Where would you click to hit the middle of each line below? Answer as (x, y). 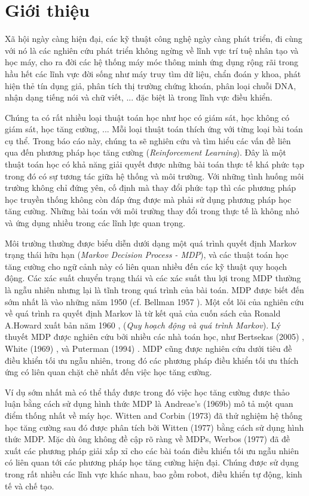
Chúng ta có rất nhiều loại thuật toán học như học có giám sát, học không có (147, 117)
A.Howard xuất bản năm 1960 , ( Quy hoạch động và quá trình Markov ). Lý (143, 325)
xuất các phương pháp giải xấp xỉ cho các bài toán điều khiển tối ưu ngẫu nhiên (152, 450)
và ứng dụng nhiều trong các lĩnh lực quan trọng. (95, 223)
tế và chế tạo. (30, 486)
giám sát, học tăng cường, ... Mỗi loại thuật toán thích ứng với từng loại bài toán (154, 129)
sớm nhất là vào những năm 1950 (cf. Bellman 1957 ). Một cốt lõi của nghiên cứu (154, 301)
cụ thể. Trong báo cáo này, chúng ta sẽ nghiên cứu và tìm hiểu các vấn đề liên (148, 140)
